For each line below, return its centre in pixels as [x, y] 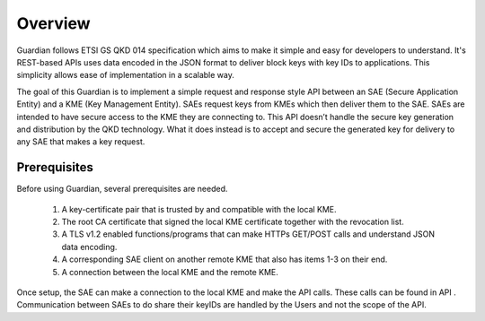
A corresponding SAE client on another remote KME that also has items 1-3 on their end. [225, 259]
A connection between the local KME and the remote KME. [170, 272]
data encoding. [89, 247]
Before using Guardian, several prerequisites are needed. [122, 189]
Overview [53, 23]
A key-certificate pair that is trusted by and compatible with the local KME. [199, 209]
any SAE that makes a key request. [81, 142]
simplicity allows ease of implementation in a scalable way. [126, 75]
